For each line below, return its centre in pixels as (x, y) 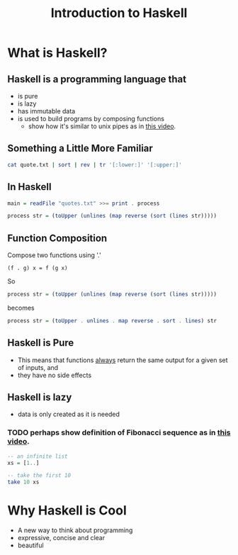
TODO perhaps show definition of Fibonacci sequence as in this (119, 432)
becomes (21, 308)
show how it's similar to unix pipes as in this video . (102, 126)
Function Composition (57, 238)
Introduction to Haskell (119, 13)
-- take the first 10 (39, 476)
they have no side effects (55, 375)
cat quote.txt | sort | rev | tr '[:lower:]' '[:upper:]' (95, 164)
